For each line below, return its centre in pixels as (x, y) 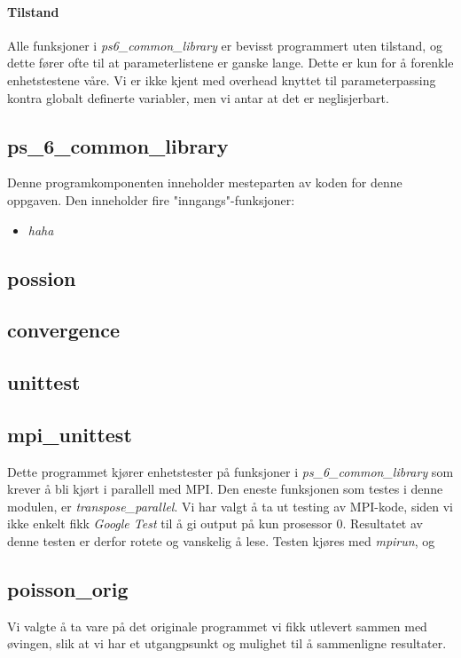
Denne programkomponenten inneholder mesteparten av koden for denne (205, 182)
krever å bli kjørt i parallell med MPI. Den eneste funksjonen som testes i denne (225, 489)
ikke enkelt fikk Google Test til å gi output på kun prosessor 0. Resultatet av (215, 523)
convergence (64, 330)
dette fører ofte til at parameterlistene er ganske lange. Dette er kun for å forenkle (230, 63)
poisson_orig (68, 589)
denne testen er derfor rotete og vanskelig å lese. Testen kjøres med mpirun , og (221, 541)
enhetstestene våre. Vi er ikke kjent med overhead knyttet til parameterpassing (222, 79)
